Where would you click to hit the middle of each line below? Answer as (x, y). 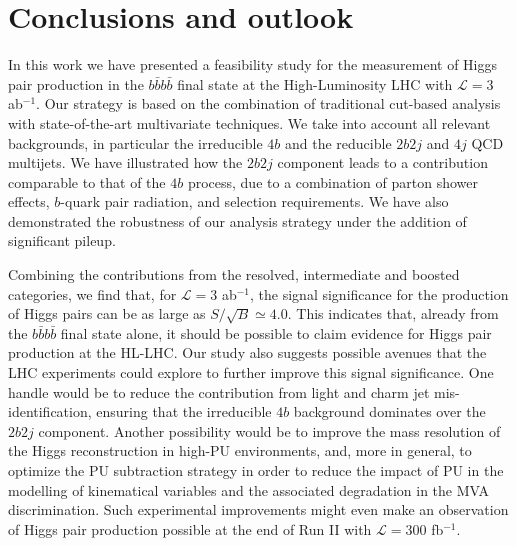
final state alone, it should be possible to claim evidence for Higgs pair (276, 332)
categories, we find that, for (92, 293)
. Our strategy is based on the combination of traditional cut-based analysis (268, 103)
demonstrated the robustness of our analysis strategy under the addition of (237, 220)
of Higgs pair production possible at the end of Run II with (190, 528)
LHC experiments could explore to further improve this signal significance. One (251, 372)
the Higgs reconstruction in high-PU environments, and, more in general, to (240, 450)
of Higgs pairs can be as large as (107, 313)
